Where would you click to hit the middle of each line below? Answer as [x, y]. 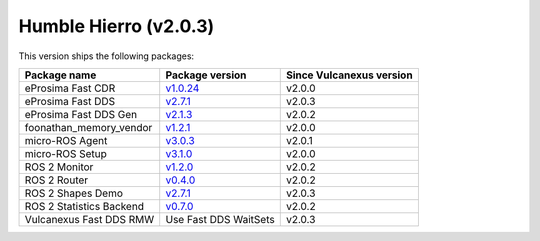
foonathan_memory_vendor [88, 127]
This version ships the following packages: [106, 56]
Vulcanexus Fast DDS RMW [89, 219]
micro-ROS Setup [65, 153]
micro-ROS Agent [66, 140]
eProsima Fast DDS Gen [81, 114]
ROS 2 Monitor [59, 167]
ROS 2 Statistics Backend [84, 206]
